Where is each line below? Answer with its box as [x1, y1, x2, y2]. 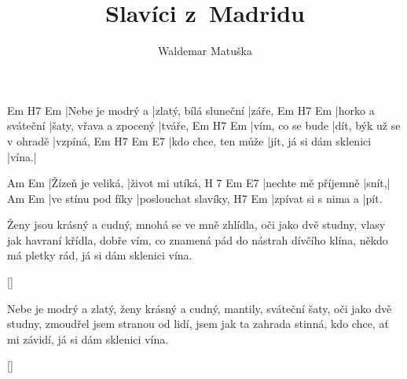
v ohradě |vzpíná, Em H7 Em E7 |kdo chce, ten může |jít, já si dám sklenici [7, 132, 372, 149]
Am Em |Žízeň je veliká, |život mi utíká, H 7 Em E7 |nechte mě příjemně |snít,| [7, 175, 390, 191]
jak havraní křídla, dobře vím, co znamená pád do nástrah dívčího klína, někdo [7, 231, 388, 248]
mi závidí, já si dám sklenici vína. [7, 330, 169, 347]
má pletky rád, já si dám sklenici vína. [7, 247, 192, 263]
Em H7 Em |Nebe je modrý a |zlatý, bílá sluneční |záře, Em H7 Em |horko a [7, 101, 375, 118]
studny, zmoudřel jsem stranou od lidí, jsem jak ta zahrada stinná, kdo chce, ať [7, 315, 389, 332]
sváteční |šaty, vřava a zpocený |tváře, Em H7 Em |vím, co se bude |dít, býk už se [7, 117, 401, 134]
